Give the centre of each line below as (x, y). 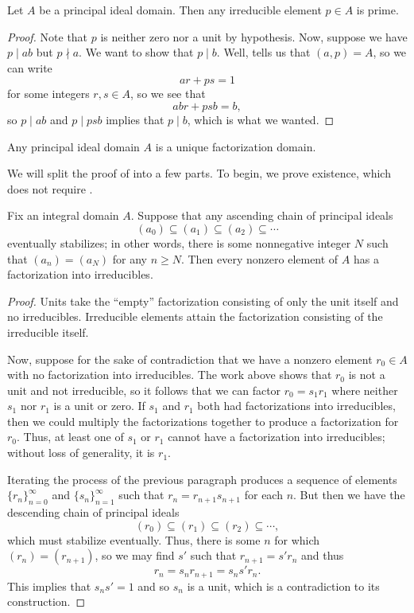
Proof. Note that (48, 36)
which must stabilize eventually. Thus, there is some (134, 539)
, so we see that (168, 94)
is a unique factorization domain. (236, 146)
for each (263, 495)
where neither (365, 390)
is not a (367, 375)
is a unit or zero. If (99, 406)
